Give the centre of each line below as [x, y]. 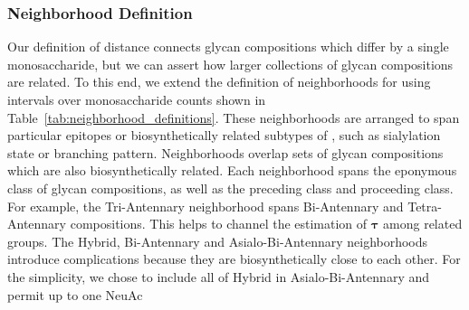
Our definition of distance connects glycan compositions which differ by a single [228, 47]
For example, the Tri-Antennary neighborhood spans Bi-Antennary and [206, 206]
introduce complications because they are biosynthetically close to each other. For [234, 259]
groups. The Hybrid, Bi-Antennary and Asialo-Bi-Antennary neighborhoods [218, 241]
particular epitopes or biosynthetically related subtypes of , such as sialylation [224, 135]
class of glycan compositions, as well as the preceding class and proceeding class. [230, 188]
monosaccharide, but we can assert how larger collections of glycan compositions [230, 64]
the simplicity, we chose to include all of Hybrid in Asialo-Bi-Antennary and [219, 276]
